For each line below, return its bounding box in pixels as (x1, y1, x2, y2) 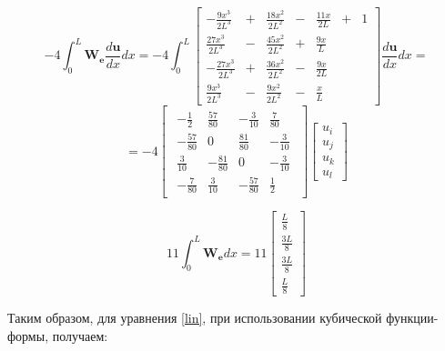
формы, (7, 326, 49, 345)
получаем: (52, 326, 108, 345)
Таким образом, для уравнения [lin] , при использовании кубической (7, 307, 382, 326)
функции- (386, 307, 439, 326)
